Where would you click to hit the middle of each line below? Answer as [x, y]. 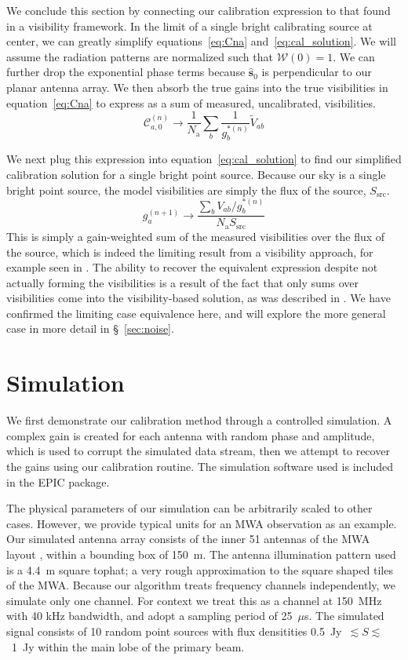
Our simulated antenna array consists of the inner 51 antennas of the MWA [188, 539]
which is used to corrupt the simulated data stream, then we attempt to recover [198, 451]
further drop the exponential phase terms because [126, 72]
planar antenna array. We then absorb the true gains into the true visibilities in [197, 87]
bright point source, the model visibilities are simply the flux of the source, [186, 190]
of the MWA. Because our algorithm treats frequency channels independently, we [201, 585]
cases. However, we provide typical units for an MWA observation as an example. [202, 523]
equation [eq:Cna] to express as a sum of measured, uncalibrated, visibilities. [191, 102]
